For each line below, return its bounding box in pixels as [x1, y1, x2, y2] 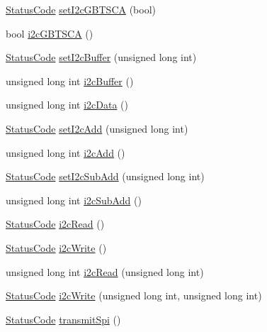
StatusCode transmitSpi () [6, 311, 121, 326]
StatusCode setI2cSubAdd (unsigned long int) [6, 169, 205, 184]
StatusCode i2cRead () [6, 216, 105, 231]
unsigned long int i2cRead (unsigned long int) [6, 264, 204, 279]
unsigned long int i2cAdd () [6, 145, 125, 160]
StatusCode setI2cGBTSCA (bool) [6, 2, 157, 16]
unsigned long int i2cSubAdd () [6, 192, 142, 207]
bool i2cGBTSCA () [6, 26, 93, 40]
